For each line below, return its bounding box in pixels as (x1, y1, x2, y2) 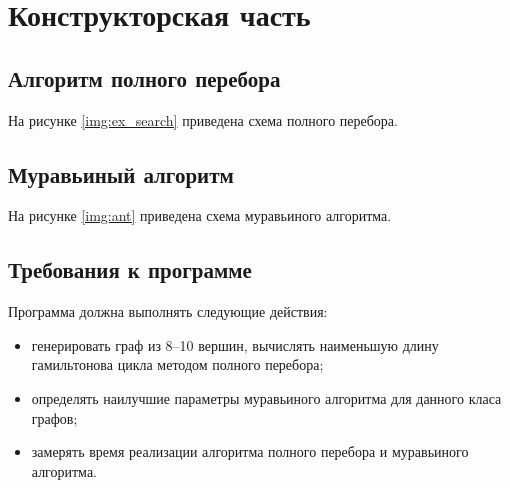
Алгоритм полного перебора (8, 62, 281, 93)
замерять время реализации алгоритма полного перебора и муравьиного (31, 441, 469, 462)
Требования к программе (8, 254, 252, 285)
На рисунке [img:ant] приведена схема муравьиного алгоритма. (8, 205, 392, 226)
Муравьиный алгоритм (8, 158, 234, 189)
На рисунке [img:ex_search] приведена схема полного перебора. (8, 109, 398, 130)
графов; (31, 407, 78, 428)
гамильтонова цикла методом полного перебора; (31, 354, 324, 375)
